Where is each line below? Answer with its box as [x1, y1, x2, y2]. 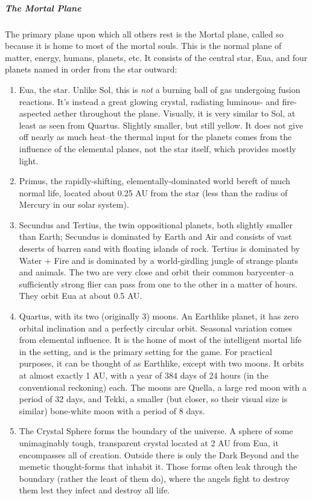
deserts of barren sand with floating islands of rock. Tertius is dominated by [19, 242, 300, 255]
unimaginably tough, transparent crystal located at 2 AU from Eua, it [19, 436, 279, 449]
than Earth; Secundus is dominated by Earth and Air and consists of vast [19, 230, 292, 243]
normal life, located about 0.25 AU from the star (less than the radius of [19, 186, 288, 199]
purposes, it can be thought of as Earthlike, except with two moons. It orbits [19, 357, 304, 370]
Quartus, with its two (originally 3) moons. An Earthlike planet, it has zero [19, 310, 299, 322]
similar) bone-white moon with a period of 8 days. [19, 404, 205, 417]
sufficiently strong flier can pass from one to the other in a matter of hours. [19, 277, 298, 290]
